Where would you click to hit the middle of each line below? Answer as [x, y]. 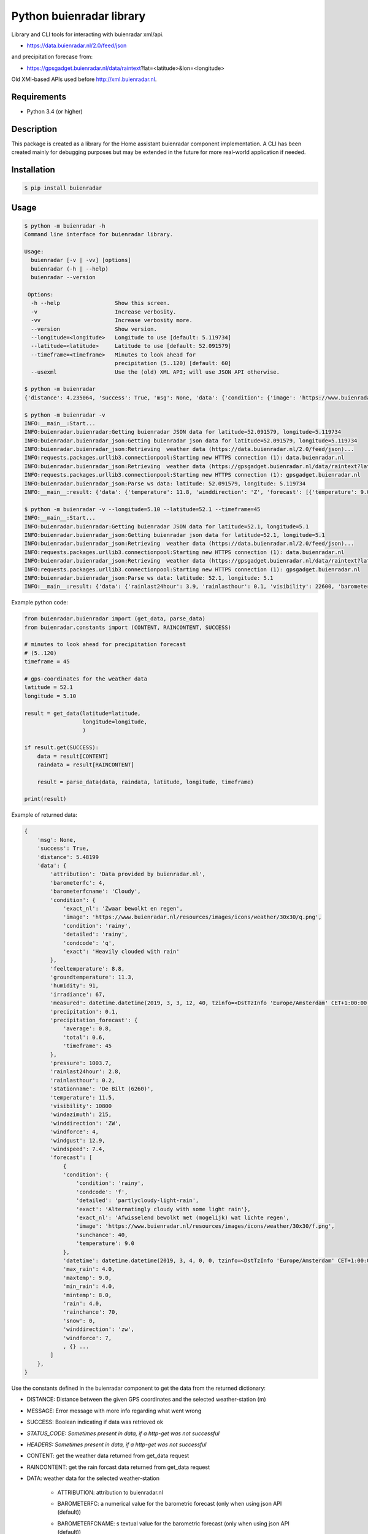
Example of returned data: [44, 815]
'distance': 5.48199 [68, 857]
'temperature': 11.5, [82, 1097]
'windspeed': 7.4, [78, 1149]
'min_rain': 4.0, [89, 1286]
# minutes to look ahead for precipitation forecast [105, 645]
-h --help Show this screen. [100, 303]
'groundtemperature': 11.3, [92, 977]
